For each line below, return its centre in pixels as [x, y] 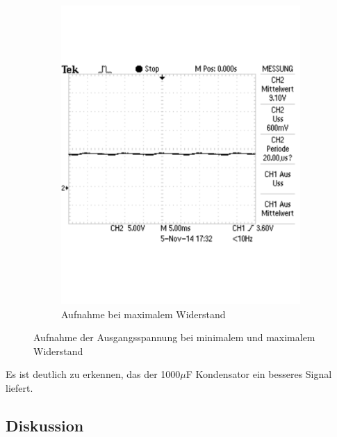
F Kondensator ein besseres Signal [259, 374]
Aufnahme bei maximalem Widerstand [143, 314]
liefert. [19, 388]
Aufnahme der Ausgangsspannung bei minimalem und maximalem [174, 337]
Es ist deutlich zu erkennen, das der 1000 [93, 374]
